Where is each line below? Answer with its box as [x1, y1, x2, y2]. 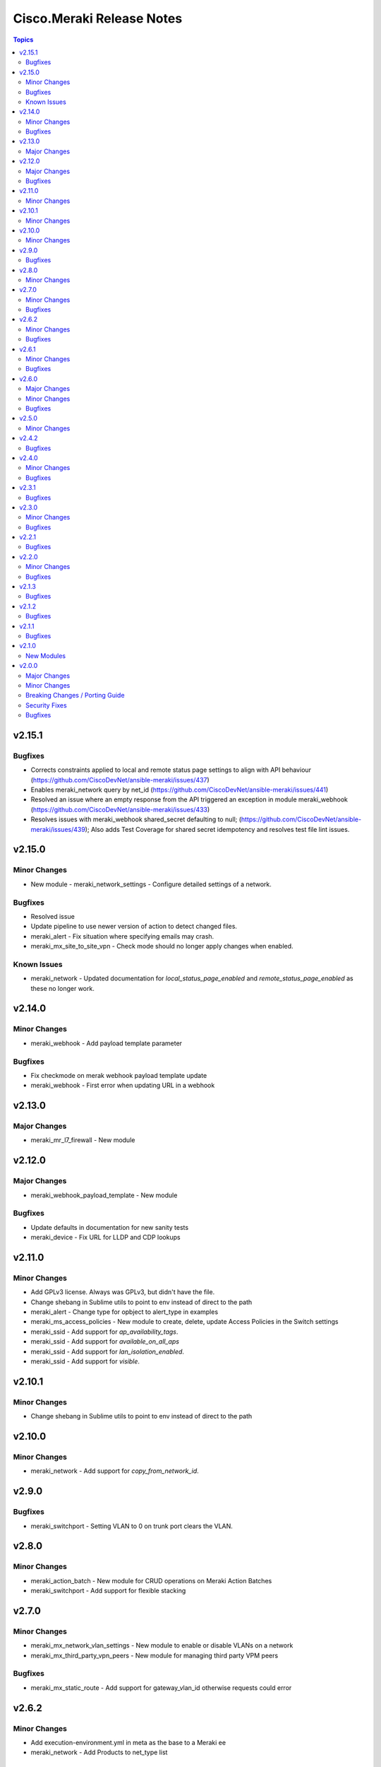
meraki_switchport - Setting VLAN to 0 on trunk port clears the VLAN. [30, 1522, 233, 1530]
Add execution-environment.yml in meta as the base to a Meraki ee [30, 1738, 226, 1747]
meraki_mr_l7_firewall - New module [30, 1136, 135, 1144]
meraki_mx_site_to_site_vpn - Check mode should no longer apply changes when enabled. [30, 942, 294, 951]
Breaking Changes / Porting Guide [25, 691, 125, 700]
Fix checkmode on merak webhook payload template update [30, 1071, 207, 1079]
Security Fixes [25, 700, 67, 710]
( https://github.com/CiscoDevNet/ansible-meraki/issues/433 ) [30, 805, 210, 814]
